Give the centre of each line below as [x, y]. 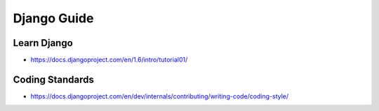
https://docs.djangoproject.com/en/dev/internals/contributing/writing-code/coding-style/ [160, 96]
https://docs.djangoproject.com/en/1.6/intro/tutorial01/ [109, 60]
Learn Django [43, 43]
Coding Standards [53, 79]
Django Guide [53, 18]
